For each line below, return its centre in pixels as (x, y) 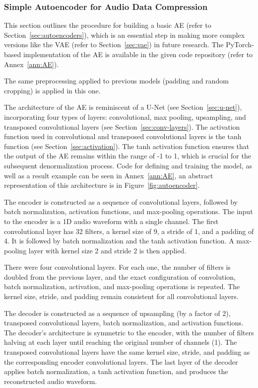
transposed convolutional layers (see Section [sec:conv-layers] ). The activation (122, 126)
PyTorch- (240, 44)
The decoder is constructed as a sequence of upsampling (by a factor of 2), (117, 313)
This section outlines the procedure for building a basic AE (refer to (108, 25)
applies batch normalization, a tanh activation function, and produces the (116, 371)
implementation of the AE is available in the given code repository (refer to (138, 54)
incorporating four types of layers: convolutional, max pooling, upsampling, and (125, 116)
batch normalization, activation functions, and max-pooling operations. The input (129, 211)
